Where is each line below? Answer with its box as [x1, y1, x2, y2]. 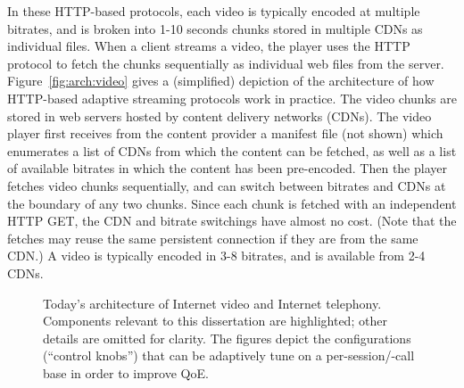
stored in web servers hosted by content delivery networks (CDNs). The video [7, 106, 432, 125]
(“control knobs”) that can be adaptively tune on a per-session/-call [43, 346, 415, 365]
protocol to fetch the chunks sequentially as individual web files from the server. [7, 54, 444, 72]
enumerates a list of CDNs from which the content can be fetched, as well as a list [7, 141, 457, 160]
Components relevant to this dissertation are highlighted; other [43, 311, 387, 330]
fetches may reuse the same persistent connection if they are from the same [7, 228, 418, 247]
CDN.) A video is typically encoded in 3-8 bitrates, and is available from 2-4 [7, 246, 426, 265]
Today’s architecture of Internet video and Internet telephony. [43, 293, 382, 312]
